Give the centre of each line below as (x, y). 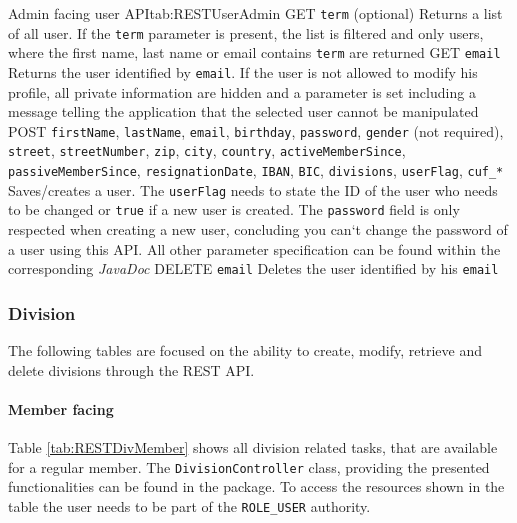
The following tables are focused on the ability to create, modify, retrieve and (245, 350)
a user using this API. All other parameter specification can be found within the (254, 248)
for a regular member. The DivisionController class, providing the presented (249, 466)
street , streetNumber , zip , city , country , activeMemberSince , (207, 150)
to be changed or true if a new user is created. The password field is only (234, 209)
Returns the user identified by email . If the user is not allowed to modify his (243, 71)
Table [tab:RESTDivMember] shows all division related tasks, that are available (253, 447)
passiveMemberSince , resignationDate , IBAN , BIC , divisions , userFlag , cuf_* (256, 170)
